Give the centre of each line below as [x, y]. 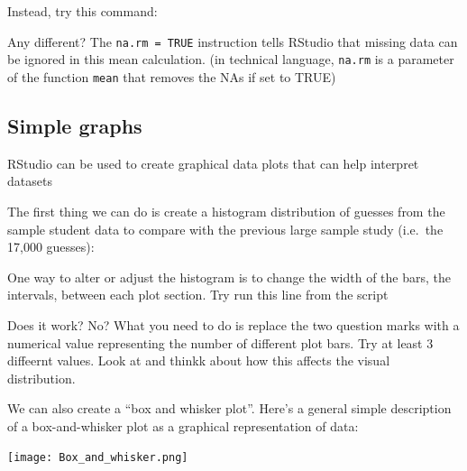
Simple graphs [75, 125]
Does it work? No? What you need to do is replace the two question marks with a [233, 324]
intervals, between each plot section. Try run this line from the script [198, 295]
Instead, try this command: [82, 11]
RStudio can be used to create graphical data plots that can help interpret [213, 163]
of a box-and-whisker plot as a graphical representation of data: [183, 425]
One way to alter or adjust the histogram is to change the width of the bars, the [229, 277]
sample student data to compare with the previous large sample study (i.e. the [225, 229]
